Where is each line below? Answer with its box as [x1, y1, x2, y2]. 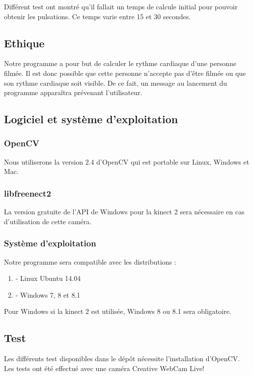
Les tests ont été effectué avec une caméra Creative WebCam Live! [4, 363, 204, 373]
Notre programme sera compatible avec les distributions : [4, 256, 176, 267]
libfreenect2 [4, 187, 51, 199]
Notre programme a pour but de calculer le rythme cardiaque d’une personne [4, 58, 236, 68]
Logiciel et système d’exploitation [4, 111, 178, 127]
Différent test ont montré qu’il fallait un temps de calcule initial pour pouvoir [4, 1, 238, 11]
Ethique [4, 35, 45, 50]
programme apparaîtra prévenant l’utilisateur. [4, 87, 142, 98]
